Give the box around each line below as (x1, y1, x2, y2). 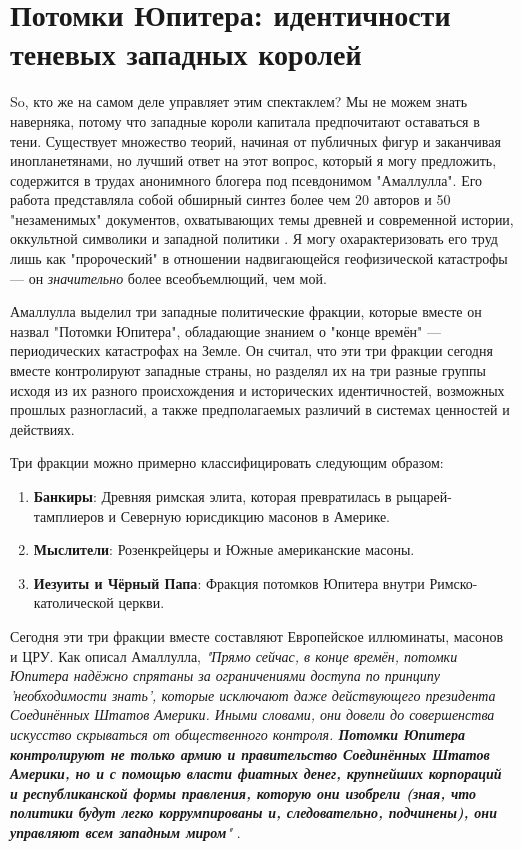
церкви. (118, 592, 165, 613)
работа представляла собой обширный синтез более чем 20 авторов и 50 (10, 189, 451, 210)
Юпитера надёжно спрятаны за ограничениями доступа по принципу (10, 665, 440, 686)
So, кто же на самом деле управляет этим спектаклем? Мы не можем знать (10, 91, 468, 112)
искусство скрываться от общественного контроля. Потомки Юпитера (10, 723, 466, 744)
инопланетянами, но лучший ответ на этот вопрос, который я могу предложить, (10, 150, 497, 171)
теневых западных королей (10, 33, 362, 74)
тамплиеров (33, 505, 104, 526)
